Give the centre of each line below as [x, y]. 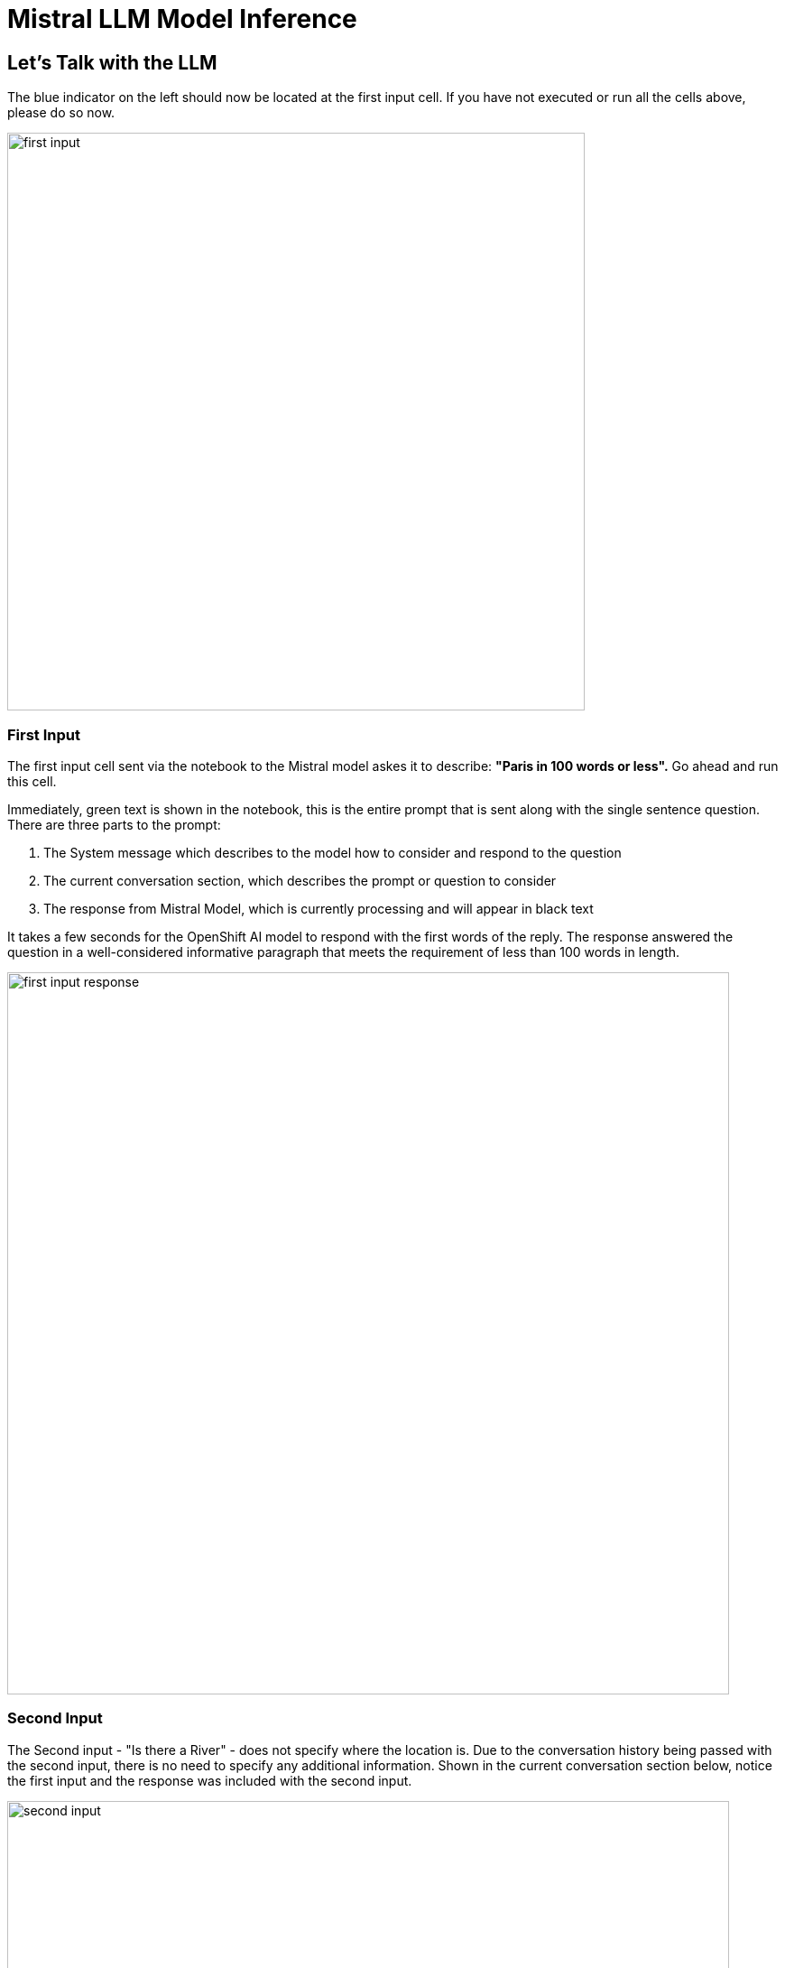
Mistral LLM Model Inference [182, 19]
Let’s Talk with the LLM [112, 62]
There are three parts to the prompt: [114, 824]
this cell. [32, 781]
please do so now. [61, 113]
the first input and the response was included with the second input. [210, 1780]
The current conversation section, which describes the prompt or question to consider [300, 880]
